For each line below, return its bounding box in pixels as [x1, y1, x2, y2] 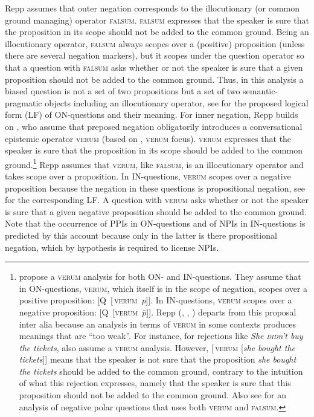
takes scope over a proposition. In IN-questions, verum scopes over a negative [5, 169, 291, 182]
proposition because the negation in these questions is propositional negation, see [5, 181, 305, 194]
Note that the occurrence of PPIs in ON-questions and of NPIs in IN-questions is [5, 217, 306, 230]
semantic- [243, 85, 278, 97]
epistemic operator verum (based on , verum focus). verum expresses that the [5, 132, 292, 144]
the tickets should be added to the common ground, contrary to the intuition [19, 364, 303, 377]
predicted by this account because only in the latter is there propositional [5, 228, 277, 241]
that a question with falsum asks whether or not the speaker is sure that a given [5, 60, 303, 73]
